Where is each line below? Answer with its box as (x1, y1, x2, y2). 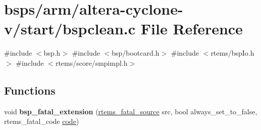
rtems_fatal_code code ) (4, 116, 79, 126)
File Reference (140, 18, 243, 39)
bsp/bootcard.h (112, 48, 160, 58)
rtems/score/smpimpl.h (55, 57, 128, 68)
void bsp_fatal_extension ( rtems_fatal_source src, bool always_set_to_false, (4, 106, 257, 116)
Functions (4, 82, 56, 98)
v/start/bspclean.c (4, 18, 136, 39)
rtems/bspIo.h (211, 48, 254, 58)
